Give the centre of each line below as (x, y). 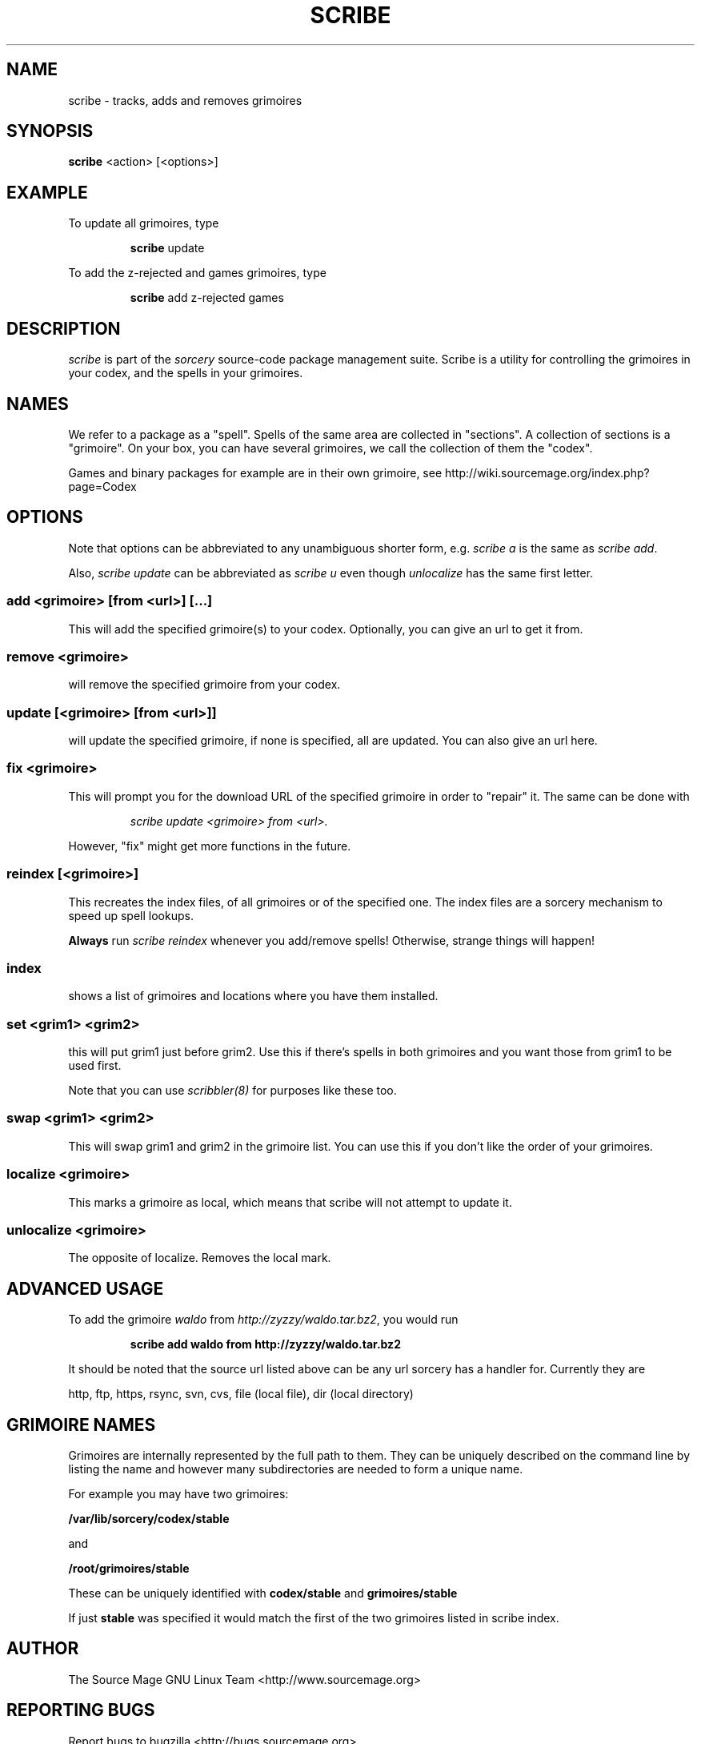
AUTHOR (43, 1649)
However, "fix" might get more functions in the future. (210, 846)
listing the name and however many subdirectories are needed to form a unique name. (296, 1469)
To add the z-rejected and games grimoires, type (197, 273)
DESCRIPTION (64, 328)
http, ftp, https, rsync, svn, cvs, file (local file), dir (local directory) (241, 1394)
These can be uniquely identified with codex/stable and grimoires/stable (263, 1593)
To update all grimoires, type (144, 223)
